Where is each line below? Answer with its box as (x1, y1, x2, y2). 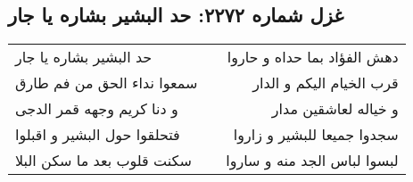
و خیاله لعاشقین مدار (271, 98, 399, 120)
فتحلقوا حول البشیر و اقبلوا (15, 124, 180, 145)
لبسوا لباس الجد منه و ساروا (226, 150, 399, 171)
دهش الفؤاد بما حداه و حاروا (227, 46, 399, 68)
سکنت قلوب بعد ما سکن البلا (15, 150, 192, 171)
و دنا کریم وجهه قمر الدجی (15, 98, 178, 120)
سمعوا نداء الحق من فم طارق (15, 72, 198, 94)
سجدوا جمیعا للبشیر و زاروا (233, 124, 399, 145)
